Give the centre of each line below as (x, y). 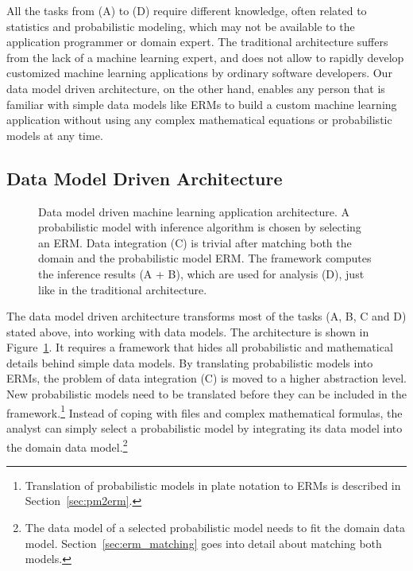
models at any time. (55, 135)
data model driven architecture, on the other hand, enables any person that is (196, 88)
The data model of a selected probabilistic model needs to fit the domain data (215, 527)
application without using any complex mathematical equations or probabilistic (199, 120)
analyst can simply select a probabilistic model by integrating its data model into (205, 427)
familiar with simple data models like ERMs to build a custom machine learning (202, 104)
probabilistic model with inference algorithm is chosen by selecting (200, 227)
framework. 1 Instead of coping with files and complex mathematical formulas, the (205, 411)
